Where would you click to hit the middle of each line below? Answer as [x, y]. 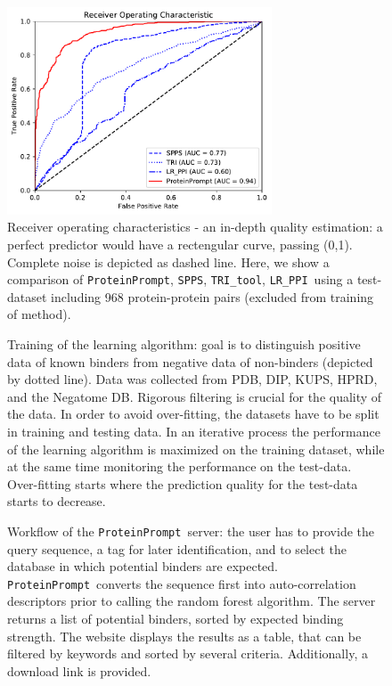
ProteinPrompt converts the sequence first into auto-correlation [182, 583]
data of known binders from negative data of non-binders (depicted [190, 361]
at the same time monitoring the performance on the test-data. [180, 466]
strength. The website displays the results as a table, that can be [184, 636]
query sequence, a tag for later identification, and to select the [177, 548]
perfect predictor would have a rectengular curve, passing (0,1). [180, 244]
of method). [39, 314]
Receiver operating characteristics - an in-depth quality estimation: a [195, 227]
